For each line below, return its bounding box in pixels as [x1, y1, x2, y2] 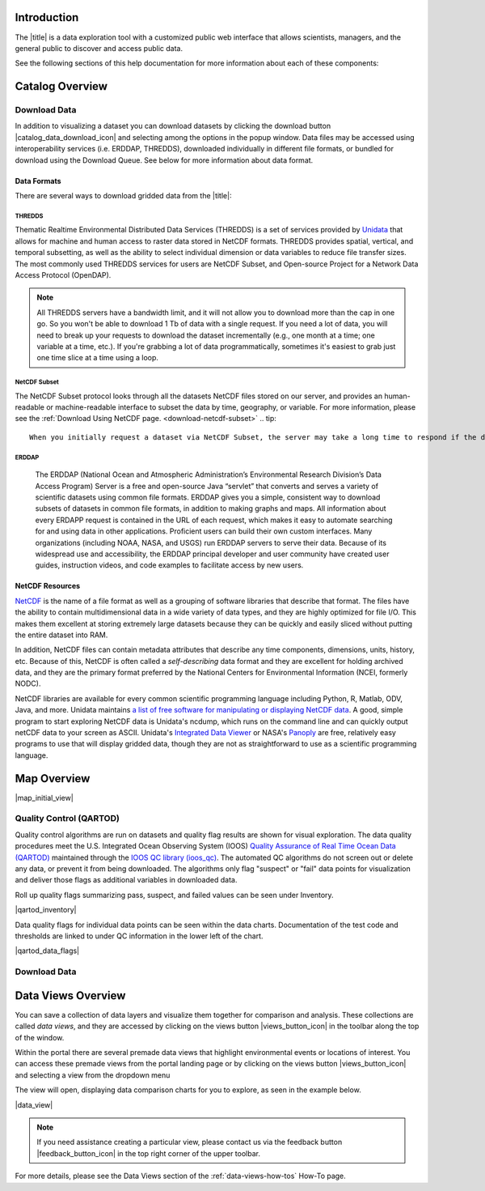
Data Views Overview [15, 989, 126, 1002]
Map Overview [15, 772, 91, 785]
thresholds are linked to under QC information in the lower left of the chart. [15, 931, 264, 941]
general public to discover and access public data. [15, 43, 183, 53]
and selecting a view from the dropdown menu [15, 1070, 171, 1080]
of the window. [15, 1032, 65, 1042]
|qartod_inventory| [15, 905, 77, 915]
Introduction [15, 11, 79, 24]
